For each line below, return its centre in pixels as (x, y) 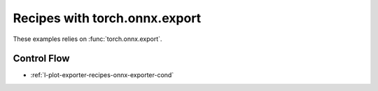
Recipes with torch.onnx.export (107, 18)
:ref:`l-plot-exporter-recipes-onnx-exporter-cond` (102, 75)
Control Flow (41, 59)
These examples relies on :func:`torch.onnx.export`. (87, 39)
